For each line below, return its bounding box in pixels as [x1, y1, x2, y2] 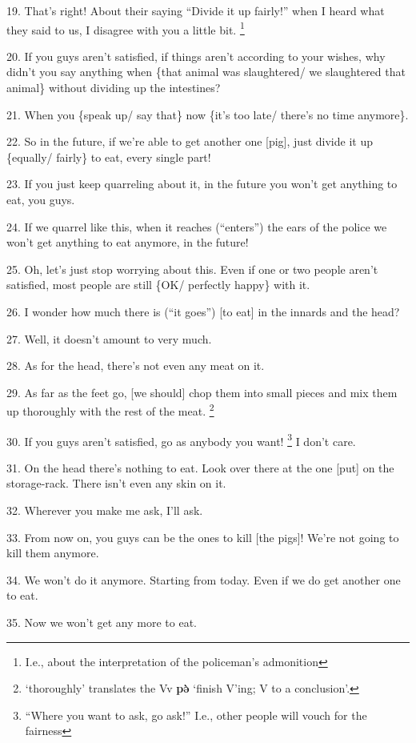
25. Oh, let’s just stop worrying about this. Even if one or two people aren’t [6, 260, 378, 277]
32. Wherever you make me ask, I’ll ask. [6, 502, 203, 519]
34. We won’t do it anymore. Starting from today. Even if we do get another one [6, 571, 401, 588]
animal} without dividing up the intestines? [6, 79, 221, 96]
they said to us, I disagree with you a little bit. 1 [6, 18, 245, 38]
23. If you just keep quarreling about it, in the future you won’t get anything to [6, 175, 398, 192]
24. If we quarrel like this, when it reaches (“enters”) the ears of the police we [6, 218, 387, 235]
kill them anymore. [6, 544, 99, 561]
